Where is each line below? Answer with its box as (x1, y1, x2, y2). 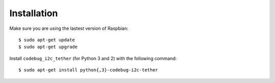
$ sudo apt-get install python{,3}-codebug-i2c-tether (18, 67, 158, 73)
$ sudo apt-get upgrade (18, 44, 78, 50)
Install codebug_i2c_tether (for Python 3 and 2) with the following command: (9, 55, 177, 61)
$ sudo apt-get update (18, 37, 75, 43)
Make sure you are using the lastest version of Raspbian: (9, 25, 128, 31)
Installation (9, 8, 58, 19)
